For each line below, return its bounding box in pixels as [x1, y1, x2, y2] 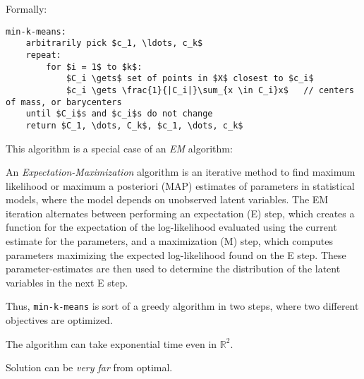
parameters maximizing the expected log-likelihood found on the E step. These [6, 247, 346, 262]
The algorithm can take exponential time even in [6, 336, 217, 351]
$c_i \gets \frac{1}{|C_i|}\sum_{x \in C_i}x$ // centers [66, 85, 354, 95]
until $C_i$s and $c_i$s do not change [25, 109, 213, 119]
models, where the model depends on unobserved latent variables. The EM [6, 192, 329, 207]
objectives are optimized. [6, 313, 113, 327]
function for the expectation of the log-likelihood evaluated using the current [6, 219, 337, 234]
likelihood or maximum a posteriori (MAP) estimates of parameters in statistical [6, 178, 355, 193]
